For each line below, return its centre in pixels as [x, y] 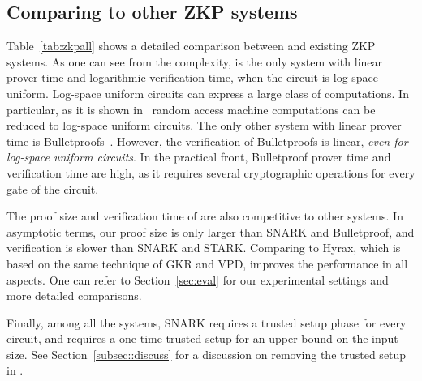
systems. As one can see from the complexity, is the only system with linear [195, 61]
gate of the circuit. [53, 188]
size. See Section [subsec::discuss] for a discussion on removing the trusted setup [207, 354]
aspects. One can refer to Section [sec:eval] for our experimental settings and [198, 279]
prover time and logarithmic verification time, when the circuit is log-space [193, 77]
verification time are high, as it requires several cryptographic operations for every [211, 172]
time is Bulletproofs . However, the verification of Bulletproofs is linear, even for [207, 141]
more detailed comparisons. [74, 295]
